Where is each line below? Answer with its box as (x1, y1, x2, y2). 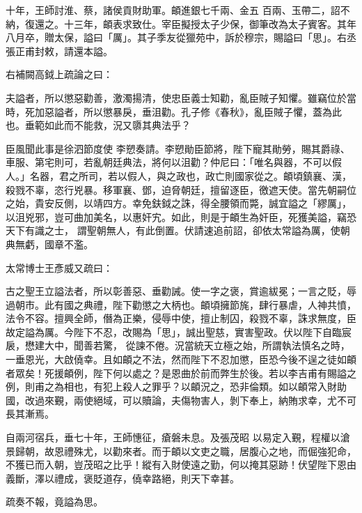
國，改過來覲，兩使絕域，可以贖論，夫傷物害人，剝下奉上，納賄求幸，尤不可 (6, 392, 356, 407)
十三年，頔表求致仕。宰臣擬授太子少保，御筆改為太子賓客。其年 (63, 16, 356, 31)
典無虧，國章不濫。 (6, 236, 93, 251)
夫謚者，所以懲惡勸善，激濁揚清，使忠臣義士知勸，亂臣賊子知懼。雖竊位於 (6, 90, 347, 105)
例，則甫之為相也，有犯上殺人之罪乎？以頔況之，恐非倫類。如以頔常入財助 (6, 379, 347, 394)
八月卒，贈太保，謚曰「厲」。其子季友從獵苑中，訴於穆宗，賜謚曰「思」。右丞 (6, 30, 356, 45)
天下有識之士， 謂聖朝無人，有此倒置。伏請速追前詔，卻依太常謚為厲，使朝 (6, 223, 350, 238)
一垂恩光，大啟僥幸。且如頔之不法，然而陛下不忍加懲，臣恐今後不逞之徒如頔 (6, 352, 356, 367)
